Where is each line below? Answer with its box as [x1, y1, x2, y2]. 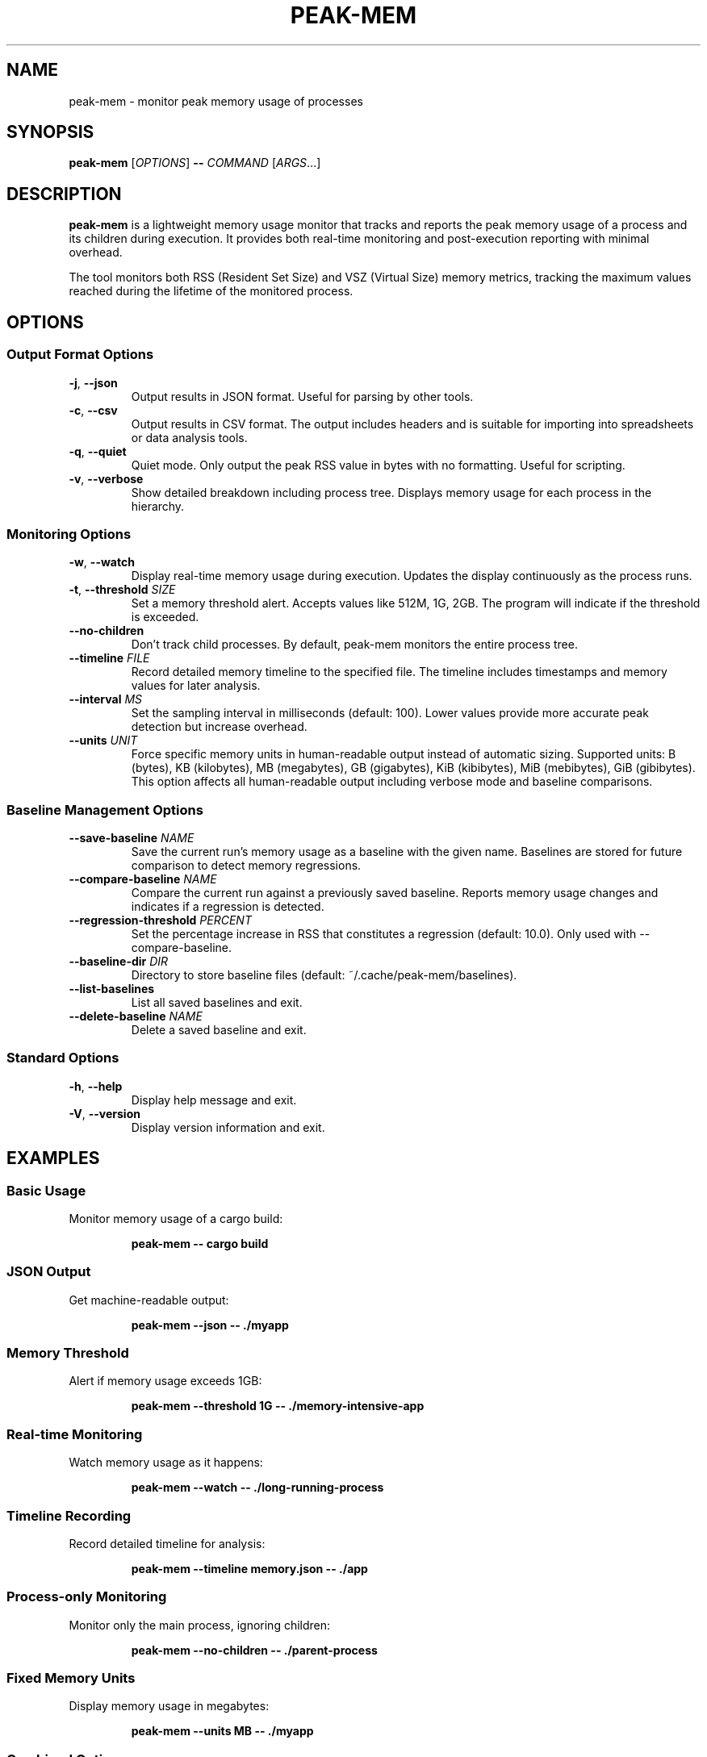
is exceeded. [131, 610, 199, 624]
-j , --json [69, 375, 118, 390]
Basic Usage [6, 1182, 86, 1199]
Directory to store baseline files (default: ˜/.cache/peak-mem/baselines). [131, 968, 517, 982]
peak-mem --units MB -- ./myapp [131, 1724, 314, 1738]
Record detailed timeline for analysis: [69, 1536, 266, 1550]
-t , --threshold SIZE [69, 582, 176, 597]
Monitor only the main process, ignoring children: [69, 1617, 331, 1632]
